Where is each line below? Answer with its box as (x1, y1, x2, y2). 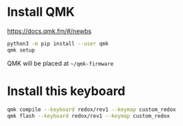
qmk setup (7, 46, 36, 54)
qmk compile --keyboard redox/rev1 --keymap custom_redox (7, 106, 176, 113)
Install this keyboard (7, 83, 125, 98)
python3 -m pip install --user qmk (7, 40, 109, 47)
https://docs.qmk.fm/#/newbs (7, 27, 92, 35)
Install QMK (7, 4, 75, 20)
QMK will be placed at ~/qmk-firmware (7, 59, 114, 67)
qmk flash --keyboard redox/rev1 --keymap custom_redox (7, 112, 170, 119)
